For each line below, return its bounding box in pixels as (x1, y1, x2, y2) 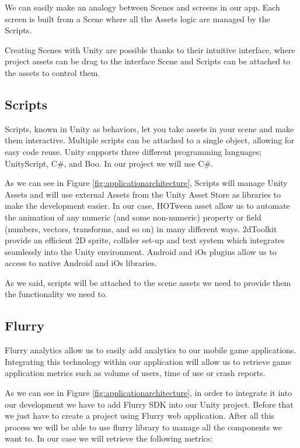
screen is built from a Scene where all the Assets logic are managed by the (5, 12, 270, 25)
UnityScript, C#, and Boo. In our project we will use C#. (5, 157, 213, 169)
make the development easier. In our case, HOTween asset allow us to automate (5, 199, 290, 212)
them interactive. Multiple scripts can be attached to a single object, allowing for (5, 134, 295, 146)
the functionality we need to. (5, 288, 107, 300)
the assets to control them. (5, 66, 100, 78)
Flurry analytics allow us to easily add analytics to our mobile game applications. (5, 344, 296, 356)
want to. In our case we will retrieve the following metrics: (5, 432, 213, 444)
